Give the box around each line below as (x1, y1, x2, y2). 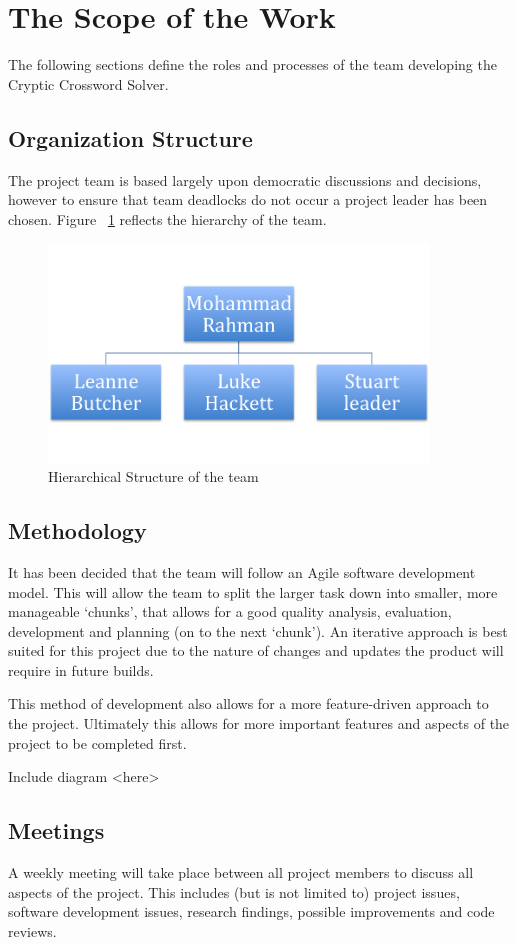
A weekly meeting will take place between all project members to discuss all (8, 862, 474, 883)
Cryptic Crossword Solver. (8, 73, 169, 94)
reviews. (8, 920, 57, 941)
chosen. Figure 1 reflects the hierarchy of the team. (8, 208, 327, 229)
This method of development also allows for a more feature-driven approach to (8, 693, 489, 714)
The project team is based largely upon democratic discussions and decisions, (8, 169, 482, 190)
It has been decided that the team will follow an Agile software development (8, 561, 476, 582)
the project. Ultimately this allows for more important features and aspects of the (8, 713, 510, 734)
